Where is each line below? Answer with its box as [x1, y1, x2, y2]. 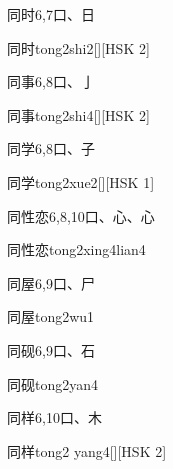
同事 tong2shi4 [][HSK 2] [7, 104, 150, 125]
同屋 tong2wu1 [7, 306, 95, 327]
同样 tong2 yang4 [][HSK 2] [7, 440, 167, 461]
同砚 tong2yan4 [7, 373, 99, 394]
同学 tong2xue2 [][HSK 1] [7, 171, 155, 192]
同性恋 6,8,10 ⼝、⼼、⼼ [7, 205, 155, 226]
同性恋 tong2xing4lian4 [7, 239, 146, 260]
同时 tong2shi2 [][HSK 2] [7, 37, 150, 58]
